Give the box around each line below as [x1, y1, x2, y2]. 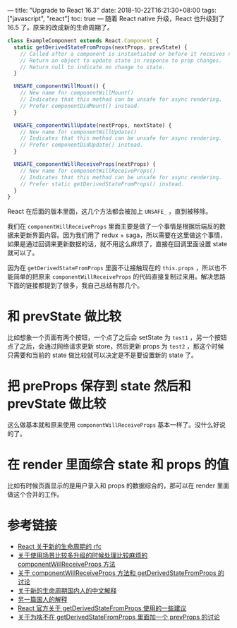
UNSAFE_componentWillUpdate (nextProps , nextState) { [13, 121, 172, 129]
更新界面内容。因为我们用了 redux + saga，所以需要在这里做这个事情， [19, 231, 227, 239]
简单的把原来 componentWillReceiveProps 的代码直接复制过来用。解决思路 [13, 272, 226, 281]
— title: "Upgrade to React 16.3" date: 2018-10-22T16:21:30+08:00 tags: [7, 6, 217, 14]
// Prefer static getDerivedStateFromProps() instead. [20, 180, 185, 188]
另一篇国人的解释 [17, 596, 68, 603]
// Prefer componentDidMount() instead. [20, 102, 140, 109]
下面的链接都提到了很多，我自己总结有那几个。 [7, 282, 143, 290]
